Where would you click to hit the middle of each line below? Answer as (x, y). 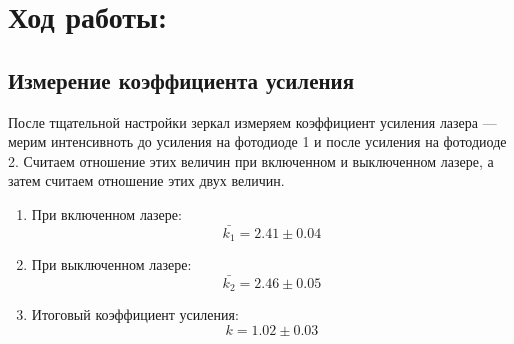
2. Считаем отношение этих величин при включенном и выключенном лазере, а (251, 160)
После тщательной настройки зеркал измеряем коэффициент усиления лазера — (252, 121)
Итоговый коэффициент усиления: (135, 314)
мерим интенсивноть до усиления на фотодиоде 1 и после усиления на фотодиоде (257, 141)
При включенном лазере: (106, 213)
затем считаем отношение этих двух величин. (146, 180)
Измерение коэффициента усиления (181, 79)
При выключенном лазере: (111, 264)
